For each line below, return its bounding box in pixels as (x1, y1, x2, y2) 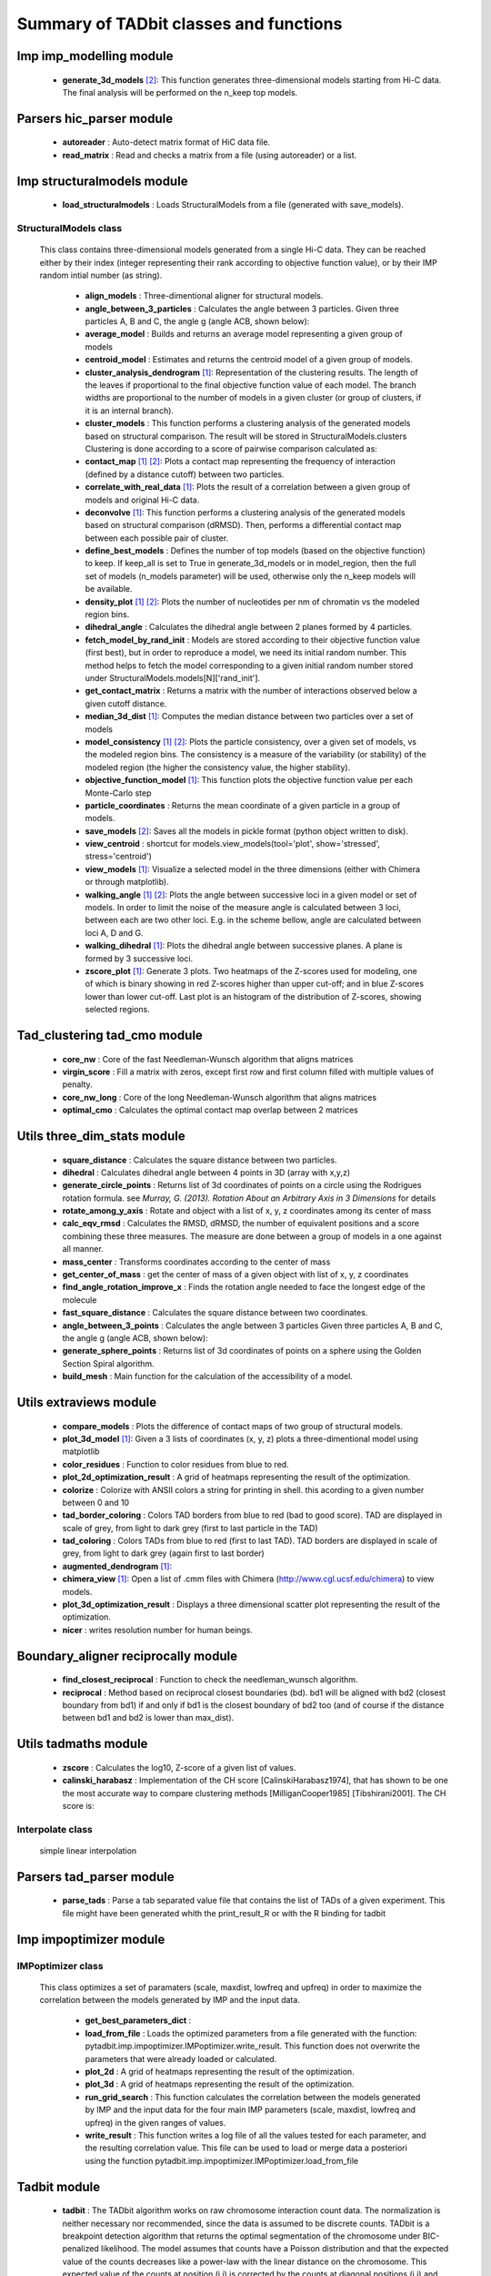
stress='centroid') (85, 851, 152, 862)
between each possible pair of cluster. (85, 533, 229, 544)
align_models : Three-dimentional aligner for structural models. (85, 290, 324, 301)
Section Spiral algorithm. (62, 1357, 155, 1369)
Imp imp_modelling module (16, 48, 174, 64)
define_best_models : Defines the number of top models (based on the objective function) (85, 545, 426, 556)
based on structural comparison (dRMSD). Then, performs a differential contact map (85, 520, 402, 531)
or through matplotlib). (85, 877, 169, 888)
